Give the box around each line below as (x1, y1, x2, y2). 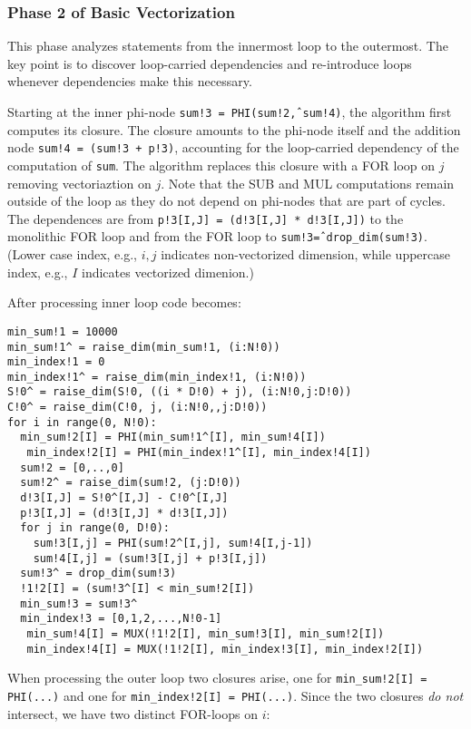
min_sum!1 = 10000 (7, 325, 118, 338)
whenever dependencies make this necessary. (7, 72, 252, 91)
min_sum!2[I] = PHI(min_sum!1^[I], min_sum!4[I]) (20, 431, 326, 444)
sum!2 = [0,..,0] (20, 461, 124, 474)
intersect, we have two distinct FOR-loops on (7, 704, 258, 723)
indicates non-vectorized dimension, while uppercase (161, 245, 450, 264)
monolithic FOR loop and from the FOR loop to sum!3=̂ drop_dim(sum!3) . (7, 227, 427, 246)
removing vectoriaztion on (7, 173, 152, 192)
